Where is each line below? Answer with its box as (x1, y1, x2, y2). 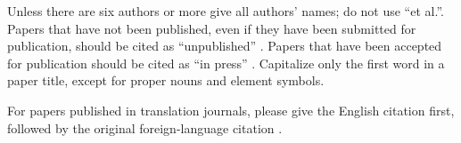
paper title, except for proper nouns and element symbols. (7, 71, 325, 90)
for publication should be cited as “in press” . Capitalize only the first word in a (7, 53, 445, 72)
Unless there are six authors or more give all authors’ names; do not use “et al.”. (7, 2, 444, 20)
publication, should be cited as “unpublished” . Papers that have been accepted (7, 36, 442, 55)
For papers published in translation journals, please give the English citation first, (7, 100, 455, 119)
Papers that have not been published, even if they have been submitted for (7, 19, 416, 37)
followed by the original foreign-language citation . (7, 118, 283, 137)
